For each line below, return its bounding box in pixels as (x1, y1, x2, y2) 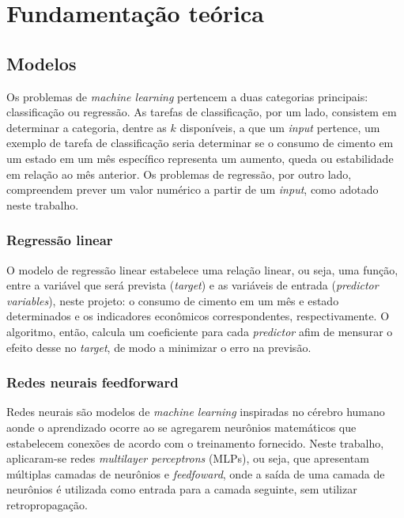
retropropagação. (6, 496, 88, 512)
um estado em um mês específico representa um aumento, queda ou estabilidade (6, 149, 394, 166)
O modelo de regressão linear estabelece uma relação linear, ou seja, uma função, (6, 261, 398, 278)
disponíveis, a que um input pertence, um (179, 119, 380, 135)
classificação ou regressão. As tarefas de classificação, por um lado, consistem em (6, 104, 397, 120)
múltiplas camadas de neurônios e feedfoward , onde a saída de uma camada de (6, 465, 385, 482)
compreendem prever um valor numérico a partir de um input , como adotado (6, 181, 379, 198)
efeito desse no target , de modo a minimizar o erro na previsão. (6, 338, 311, 355)
